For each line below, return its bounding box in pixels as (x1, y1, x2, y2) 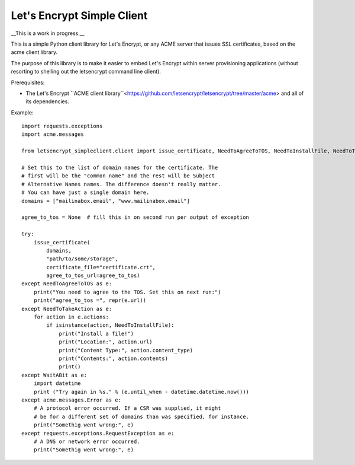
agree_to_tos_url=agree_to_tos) (46, 272, 140, 279)
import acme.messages (21, 131, 84, 138)
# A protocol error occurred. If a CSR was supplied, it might (33, 405, 221, 412)
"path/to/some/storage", (46, 256, 118, 262)
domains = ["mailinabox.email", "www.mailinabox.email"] (21, 198, 191, 204)
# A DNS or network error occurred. (33, 438, 140, 445)
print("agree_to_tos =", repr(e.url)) (33, 297, 147, 304)
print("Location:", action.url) (59, 339, 153, 345)
